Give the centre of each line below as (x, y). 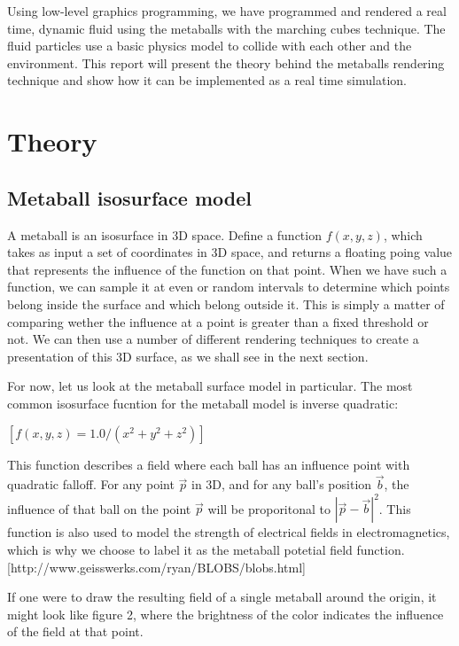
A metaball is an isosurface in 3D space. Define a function (164, 234)
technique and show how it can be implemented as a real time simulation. (207, 80)
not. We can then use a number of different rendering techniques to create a (213, 339)
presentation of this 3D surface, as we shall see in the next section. (188, 356)
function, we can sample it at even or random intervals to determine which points (229, 287)
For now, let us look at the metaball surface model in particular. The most (210, 386)
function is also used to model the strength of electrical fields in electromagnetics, (229, 532)
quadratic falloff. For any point (91, 484)
